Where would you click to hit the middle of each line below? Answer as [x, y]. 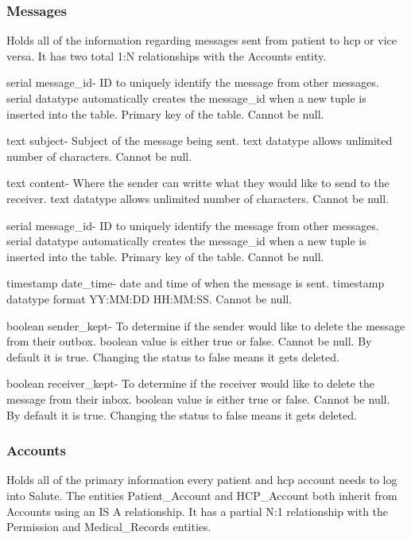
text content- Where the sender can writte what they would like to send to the [198, 183]
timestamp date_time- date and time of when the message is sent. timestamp [196, 283]
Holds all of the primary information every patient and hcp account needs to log [202, 480]
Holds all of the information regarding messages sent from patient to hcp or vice [202, 40]
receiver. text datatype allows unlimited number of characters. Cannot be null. [198, 198]
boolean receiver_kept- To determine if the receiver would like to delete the [190, 383]
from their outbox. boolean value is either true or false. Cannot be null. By [189, 341]
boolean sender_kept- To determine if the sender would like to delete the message [206, 325]
